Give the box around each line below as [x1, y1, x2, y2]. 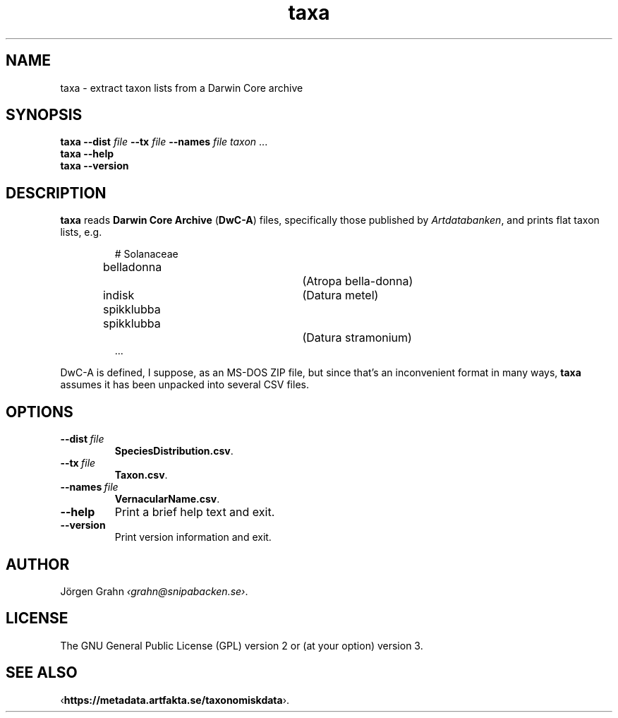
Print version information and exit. [114, 531, 272, 544]
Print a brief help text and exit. [114, 505, 275, 520]
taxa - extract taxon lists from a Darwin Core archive [60, 81, 303, 94]
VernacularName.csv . [114, 493, 220, 505]
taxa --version [60, 160, 129, 172]
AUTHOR [6, 555, 70, 573]
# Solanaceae [114, 248, 178, 261]
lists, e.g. [60, 226, 102, 239]
